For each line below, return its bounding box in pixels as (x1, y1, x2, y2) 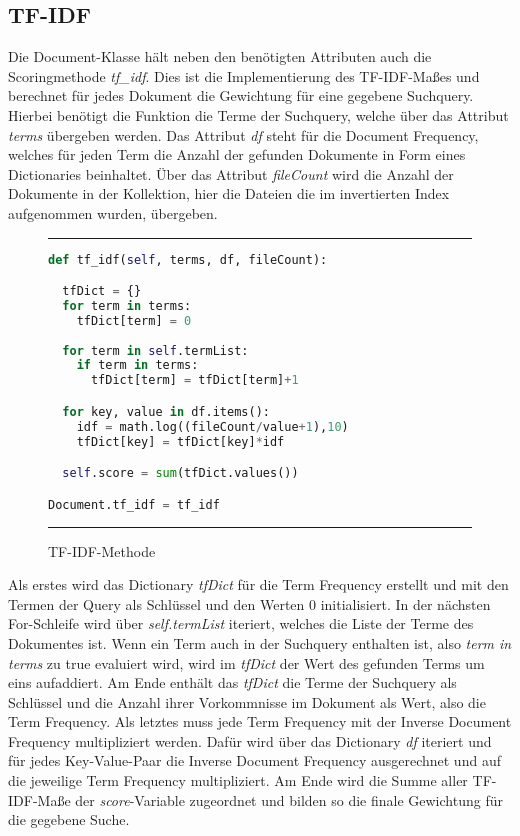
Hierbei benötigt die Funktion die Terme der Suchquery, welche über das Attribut (8, 104, 509, 125)
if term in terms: (76, 358, 199, 373)
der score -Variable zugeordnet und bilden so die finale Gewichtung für (75, 789, 503, 810)
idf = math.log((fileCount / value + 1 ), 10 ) (76, 419, 349, 434)
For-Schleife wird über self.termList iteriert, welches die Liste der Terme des (8, 613, 474, 634)
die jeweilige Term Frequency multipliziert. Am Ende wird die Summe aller (8, 770, 468, 791)
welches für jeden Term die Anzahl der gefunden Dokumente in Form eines (8, 144, 466, 165)
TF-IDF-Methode (48, 540, 156, 561)
